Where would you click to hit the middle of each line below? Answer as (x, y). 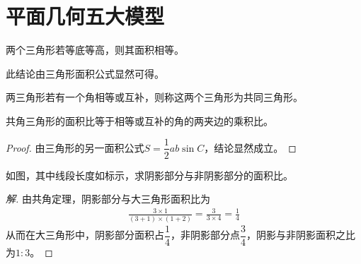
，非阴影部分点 (205, 235)
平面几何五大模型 (85, 16)
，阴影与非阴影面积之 (296, 235)
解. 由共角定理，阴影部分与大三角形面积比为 (108, 199)
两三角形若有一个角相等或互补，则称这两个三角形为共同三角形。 (154, 97)
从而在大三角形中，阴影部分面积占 (85, 235)
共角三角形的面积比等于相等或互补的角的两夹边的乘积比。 (139, 120)
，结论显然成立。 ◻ (250, 147)
